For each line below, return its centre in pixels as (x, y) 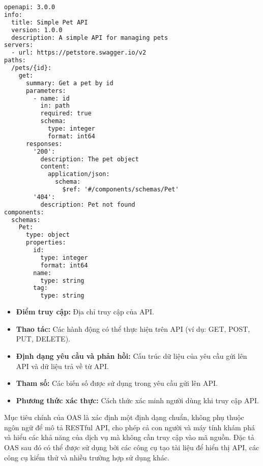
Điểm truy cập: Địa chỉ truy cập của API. (85, 312)
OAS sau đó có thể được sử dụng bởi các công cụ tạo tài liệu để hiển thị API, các (132, 447)
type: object (48, 235)
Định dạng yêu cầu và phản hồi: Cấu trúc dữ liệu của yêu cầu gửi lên (131, 355)
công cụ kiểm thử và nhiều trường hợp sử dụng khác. (87, 457)
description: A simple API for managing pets (90, 38)
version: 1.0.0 (37, 30)
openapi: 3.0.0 (30, 7)
